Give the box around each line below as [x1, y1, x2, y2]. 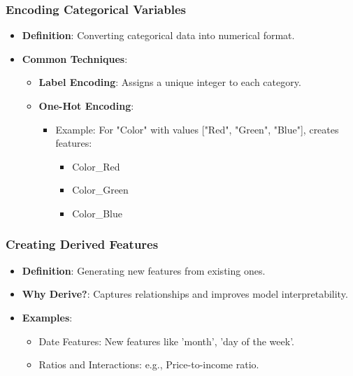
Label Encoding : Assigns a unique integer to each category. [38, 75, 301, 89]
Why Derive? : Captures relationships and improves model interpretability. [22, 287, 348, 301]
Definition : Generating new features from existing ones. [22, 263, 266, 277]
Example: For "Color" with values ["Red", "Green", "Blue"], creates [55, 122, 339, 136]
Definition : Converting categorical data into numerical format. [22, 28, 295, 43]
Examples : [22, 310, 73, 324]
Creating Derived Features [6, 236, 159, 253]
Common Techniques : [22, 51, 128, 66]
